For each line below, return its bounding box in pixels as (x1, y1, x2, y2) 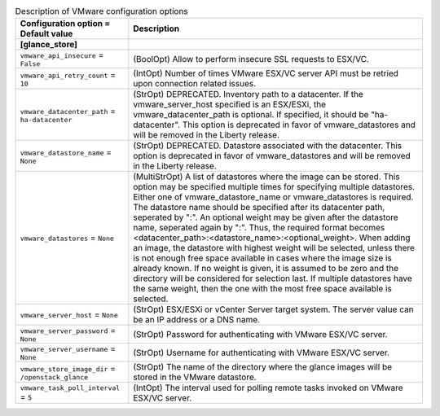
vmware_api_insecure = (20, 50, 104, 61)
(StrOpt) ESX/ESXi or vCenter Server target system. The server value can (133, 304, 415, 315)
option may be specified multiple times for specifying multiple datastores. (133, 182, 416, 193)
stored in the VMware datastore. (133, 371, 257, 383)
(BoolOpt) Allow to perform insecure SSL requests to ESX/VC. (133, 53, 370, 64)
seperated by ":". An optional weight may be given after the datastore (133, 212, 398, 223)
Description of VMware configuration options (15, 6, 189, 17)
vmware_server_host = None (20, 309, 118, 321)
